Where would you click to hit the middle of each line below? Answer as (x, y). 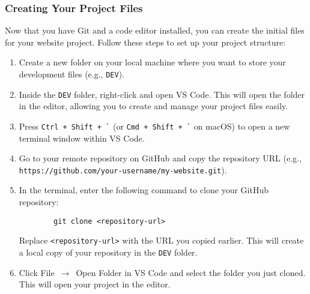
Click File (37, 272)
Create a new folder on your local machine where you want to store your (152, 62)
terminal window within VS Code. (82, 138)
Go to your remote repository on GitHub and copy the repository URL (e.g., (160, 158)
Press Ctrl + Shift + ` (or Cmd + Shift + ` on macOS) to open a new (154, 126)
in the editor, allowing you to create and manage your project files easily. (153, 106)
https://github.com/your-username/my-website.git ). (123, 169)
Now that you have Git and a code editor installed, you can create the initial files (155, 30)
